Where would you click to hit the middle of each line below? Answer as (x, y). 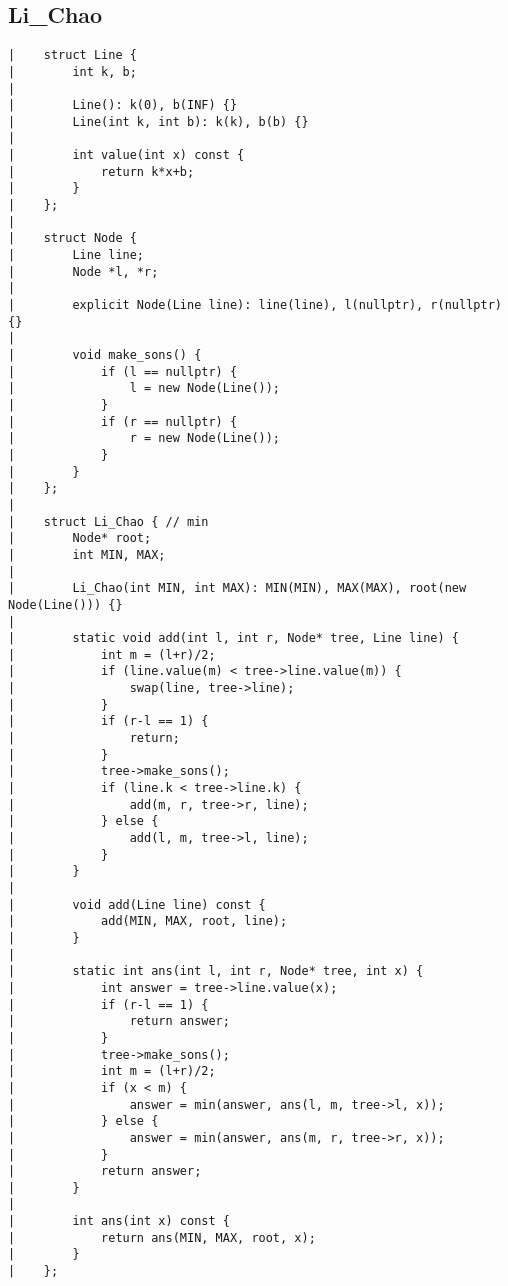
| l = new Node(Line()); (144, 388)
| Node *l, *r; (83, 271)
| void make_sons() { (105, 355)
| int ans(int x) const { (119, 1221)
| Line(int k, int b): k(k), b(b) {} (158, 121)
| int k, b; (72, 71)
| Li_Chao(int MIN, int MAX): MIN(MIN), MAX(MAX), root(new (237, 588)
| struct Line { (72, 55)
